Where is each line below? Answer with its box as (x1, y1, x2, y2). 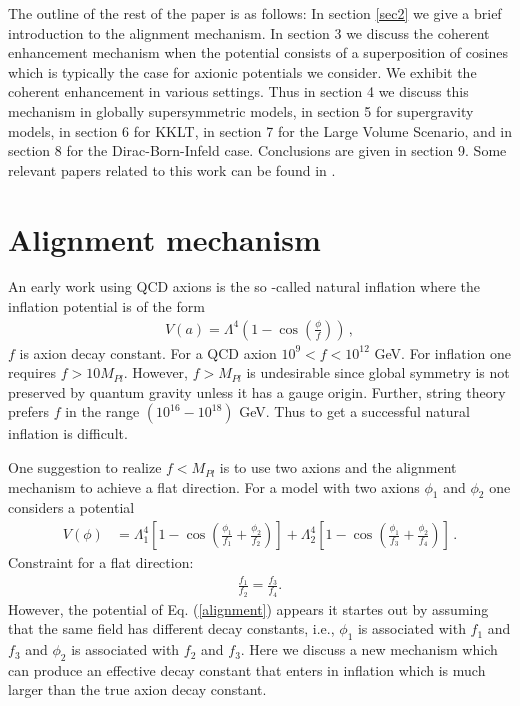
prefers (8, 401, 49, 422)
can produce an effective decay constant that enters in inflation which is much (8, 659, 486, 680)
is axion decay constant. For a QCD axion (19, 342, 277, 363)
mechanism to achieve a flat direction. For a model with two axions (8, 476, 420, 497)
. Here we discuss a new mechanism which (240, 639, 498, 660)
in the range (65, 401, 140, 422)
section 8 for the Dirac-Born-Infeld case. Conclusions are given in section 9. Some (8, 140, 507, 161)
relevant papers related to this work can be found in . (8, 159, 336, 180)
